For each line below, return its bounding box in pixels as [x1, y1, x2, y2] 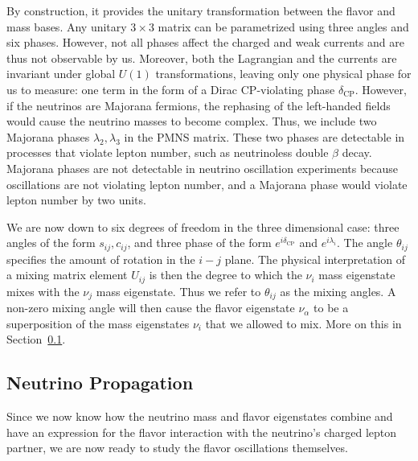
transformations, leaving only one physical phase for [155, 65, 412, 82]
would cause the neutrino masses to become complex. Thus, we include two [6, 113, 377, 130]
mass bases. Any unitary [6, 18, 127, 35]
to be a [313, 299, 349, 316]
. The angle [337, 234, 393, 251]
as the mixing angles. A [280, 282, 396, 299]
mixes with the [6, 282, 80, 299]
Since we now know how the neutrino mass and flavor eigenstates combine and [6, 408, 393, 425]
